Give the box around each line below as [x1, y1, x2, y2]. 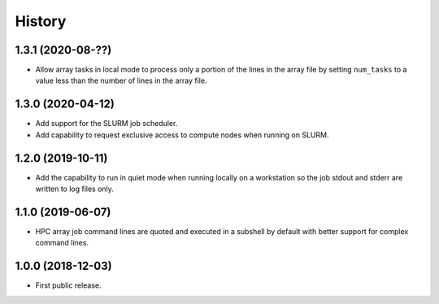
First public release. [35, 280, 102, 290]
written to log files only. [35, 184, 114, 194]
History [15, 12, 67, 30]
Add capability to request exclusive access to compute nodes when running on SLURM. [35, 130, 329, 140]
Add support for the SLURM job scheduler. [35, 119, 178, 128]
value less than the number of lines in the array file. [35, 76, 207, 85]
